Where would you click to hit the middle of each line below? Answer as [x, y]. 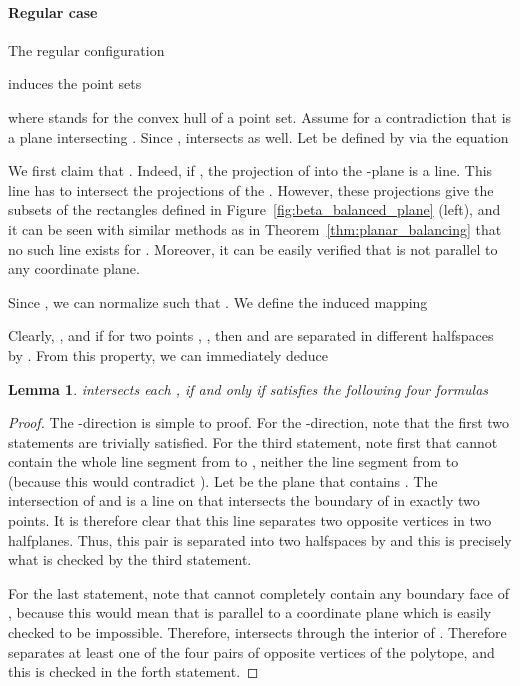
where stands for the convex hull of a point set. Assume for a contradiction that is [260, 116]
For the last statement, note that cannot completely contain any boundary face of [258, 592]
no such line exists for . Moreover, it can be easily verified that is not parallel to [253, 248]
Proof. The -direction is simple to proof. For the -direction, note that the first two [259, 422]
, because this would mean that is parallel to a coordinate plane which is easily [250, 612]
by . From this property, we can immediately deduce [168, 354]
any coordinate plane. [74, 268]
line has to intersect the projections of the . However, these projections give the [251, 189]
